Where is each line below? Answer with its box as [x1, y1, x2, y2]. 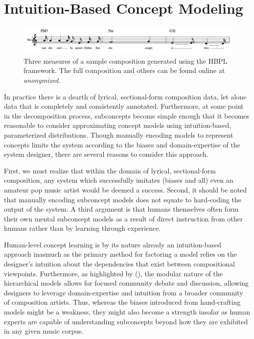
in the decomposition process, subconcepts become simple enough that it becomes [4, 110, 250, 121]
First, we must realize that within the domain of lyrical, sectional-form [4, 165, 216, 175]
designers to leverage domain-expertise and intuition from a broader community [4, 287, 243, 297]
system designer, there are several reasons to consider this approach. [4, 149, 208, 159]
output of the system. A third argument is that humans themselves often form [4, 204, 239, 214]
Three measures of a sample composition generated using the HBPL [23, 55, 228, 66]
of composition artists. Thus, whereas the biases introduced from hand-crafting [4, 297, 241, 307]
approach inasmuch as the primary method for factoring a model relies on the [4, 249, 237, 259]
